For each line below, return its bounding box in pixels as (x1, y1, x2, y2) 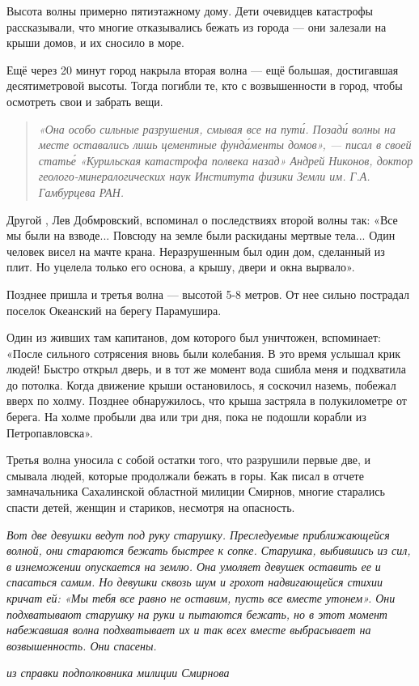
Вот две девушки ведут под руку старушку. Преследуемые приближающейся (6, 526, 390, 543)
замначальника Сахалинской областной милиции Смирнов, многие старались (6, 483, 385, 500)
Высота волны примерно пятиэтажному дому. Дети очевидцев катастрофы (6, 2, 373, 19)
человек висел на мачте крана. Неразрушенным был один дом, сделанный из (6, 242, 385, 259)
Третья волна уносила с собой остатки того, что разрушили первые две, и (6, 451, 371, 468)
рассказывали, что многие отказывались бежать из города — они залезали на (6, 18, 387, 35)
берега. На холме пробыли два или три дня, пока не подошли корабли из (6, 408, 366, 425)
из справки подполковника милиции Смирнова (6, 664, 230, 681)
